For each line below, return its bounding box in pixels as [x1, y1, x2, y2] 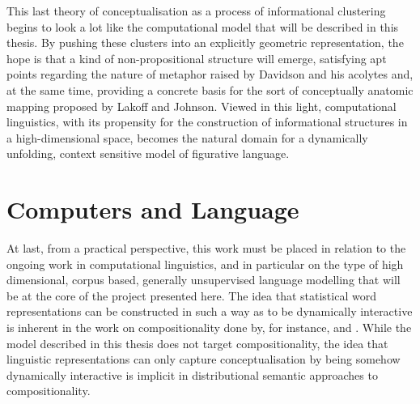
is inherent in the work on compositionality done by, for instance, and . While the [6, 319, 412, 336]
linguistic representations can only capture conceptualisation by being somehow [6, 351, 401, 368]
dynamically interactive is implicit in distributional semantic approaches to [6, 366, 378, 383]
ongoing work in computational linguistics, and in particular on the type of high [6, 255, 404, 272]
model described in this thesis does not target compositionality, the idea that [6, 334, 388, 351]
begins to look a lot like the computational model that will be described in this [6, 18, 399, 35]
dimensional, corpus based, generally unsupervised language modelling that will [6, 271, 401, 288]
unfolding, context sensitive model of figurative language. [6, 145, 290, 162]
